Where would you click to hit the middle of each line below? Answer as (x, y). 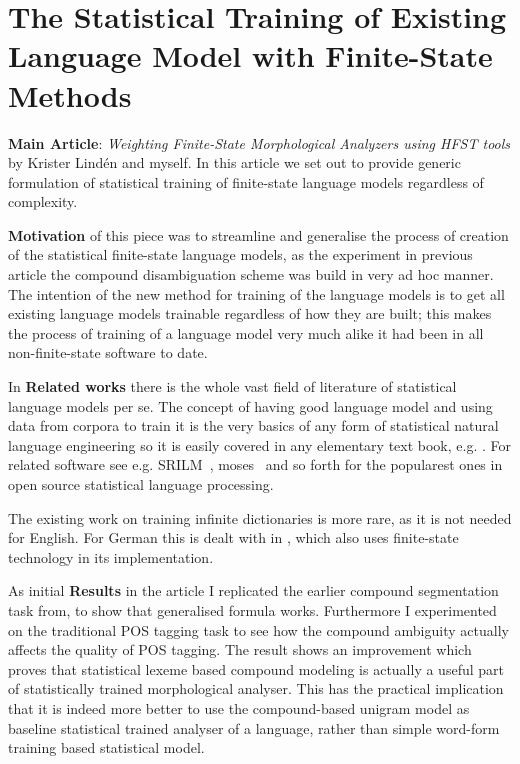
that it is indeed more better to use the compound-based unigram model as (239, 707)
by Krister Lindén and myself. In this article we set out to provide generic (234, 162)
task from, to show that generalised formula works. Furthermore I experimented (252, 609)
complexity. (43, 201)
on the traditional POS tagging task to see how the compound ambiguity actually (258, 629)
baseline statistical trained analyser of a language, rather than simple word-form (254, 727)
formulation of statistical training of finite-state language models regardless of (246, 181)
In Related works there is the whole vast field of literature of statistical (232, 386)
